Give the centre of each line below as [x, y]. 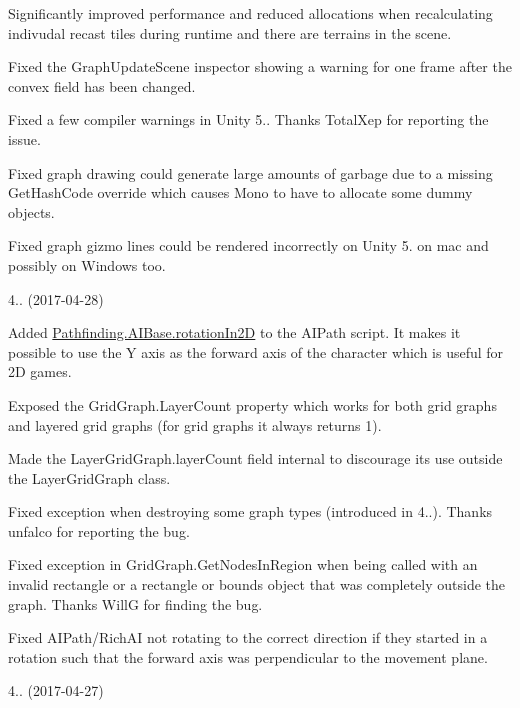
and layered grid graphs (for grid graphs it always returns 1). [195, 424]
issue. [24, 138]
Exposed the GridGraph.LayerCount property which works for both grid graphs [252, 404]
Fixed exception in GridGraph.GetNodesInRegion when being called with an [243, 564]
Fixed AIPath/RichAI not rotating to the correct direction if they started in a [248, 637]
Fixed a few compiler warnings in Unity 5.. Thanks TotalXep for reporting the [248, 119]
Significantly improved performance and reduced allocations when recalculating [250, 13]
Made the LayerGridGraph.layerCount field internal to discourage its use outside [255, 458]
